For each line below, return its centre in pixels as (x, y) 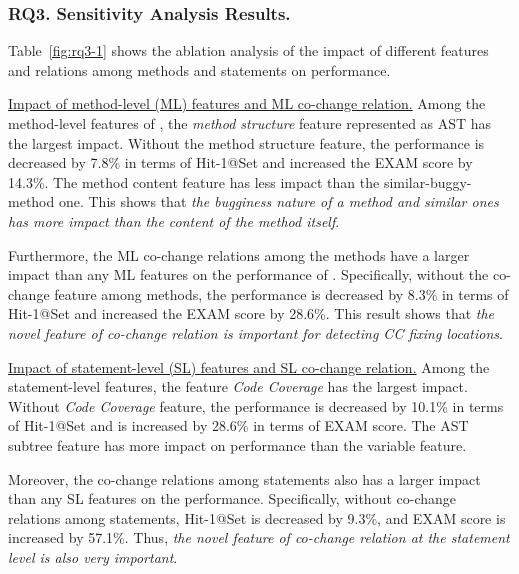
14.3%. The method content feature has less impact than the (194, 181)
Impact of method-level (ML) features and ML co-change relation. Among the (247, 103)
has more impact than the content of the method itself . (174, 220)
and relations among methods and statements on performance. (199, 69)
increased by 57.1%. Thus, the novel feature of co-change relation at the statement (259, 537)
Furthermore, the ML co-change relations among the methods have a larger (239, 254)
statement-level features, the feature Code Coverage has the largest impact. (238, 386)
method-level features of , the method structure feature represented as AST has (250, 123)
